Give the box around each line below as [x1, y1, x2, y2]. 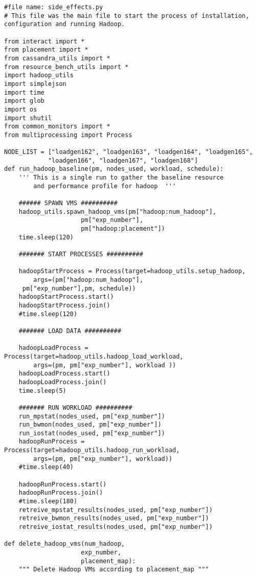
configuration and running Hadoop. [4, 20, 125, 28]
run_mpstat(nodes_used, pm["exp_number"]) [18, 412, 165, 420]
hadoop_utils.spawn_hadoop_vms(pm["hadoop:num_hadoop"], [18, 208, 217, 215]
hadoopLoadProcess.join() [18, 378, 107, 386]
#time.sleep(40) [18, 463, 74, 471]
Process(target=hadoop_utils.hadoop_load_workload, [4, 352, 183, 360]
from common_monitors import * [4, 123, 110, 130]
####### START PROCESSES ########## [18, 251, 144, 258]
